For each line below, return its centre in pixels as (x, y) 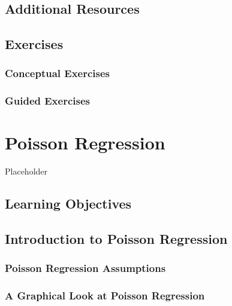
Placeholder (26, 171)
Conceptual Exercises (58, 73)
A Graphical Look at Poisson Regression (105, 296)
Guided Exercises (47, 101)
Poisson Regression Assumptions (85, 268)
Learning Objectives (68, 204)
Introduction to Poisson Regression (116, 239)
